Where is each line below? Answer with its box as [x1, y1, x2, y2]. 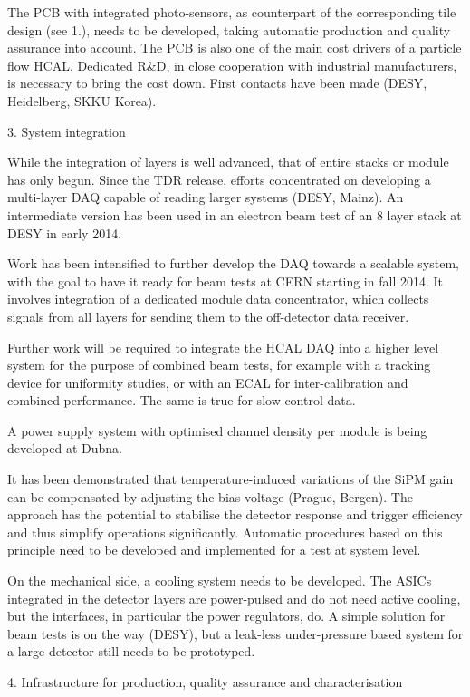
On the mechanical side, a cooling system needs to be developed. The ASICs [7, 571, 432, 590]
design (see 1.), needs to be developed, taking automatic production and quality [7, 20, 451, 39]
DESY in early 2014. [7, 223, 122, 242]
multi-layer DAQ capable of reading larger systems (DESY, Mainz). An [7, 188, 404, 207]
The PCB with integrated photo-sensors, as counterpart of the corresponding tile [7, 3, 456, 21]
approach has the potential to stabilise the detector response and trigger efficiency [7, 505, 463, 524]
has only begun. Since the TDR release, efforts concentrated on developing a [7, 169, 431, 189]
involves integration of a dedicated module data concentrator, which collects [7, 289, 429, 308]
